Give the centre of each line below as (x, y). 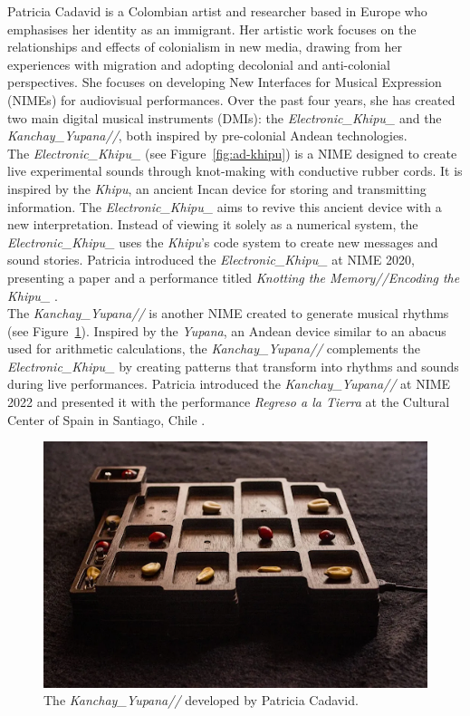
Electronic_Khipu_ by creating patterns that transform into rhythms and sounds (233, 366)
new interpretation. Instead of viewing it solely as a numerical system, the (213, 224)
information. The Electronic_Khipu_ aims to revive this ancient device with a (225, 206)
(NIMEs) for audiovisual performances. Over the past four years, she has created (231, 99)
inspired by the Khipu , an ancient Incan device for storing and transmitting (217, 188)
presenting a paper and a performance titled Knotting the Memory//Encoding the (234, 277)
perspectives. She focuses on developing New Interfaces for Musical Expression (225, 82)
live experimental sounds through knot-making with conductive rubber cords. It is (235, 171)
